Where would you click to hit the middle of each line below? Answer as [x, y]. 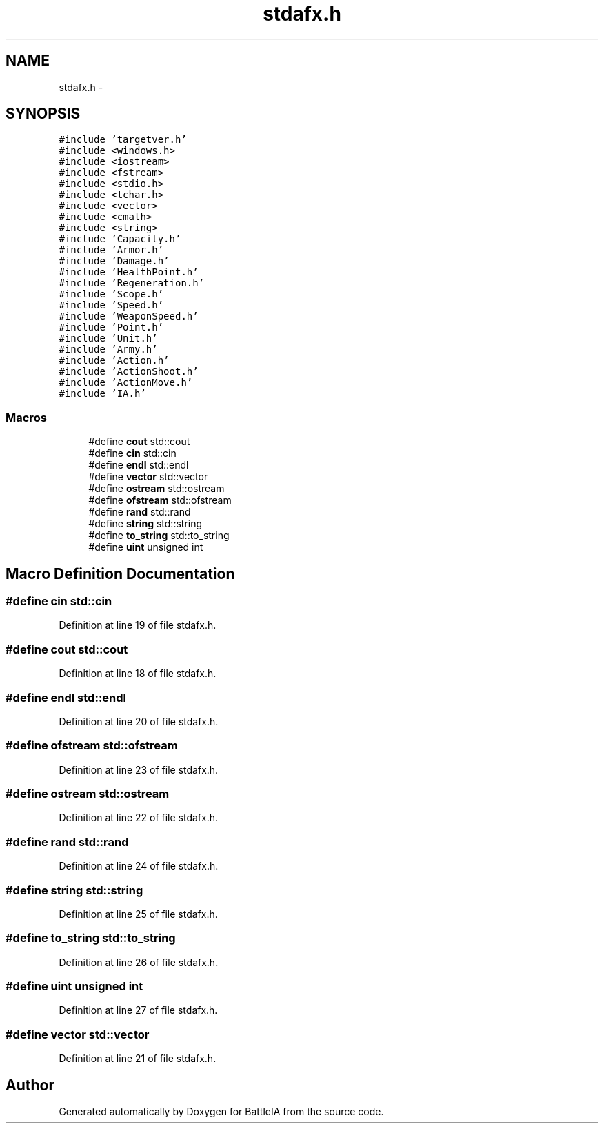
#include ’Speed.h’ [111, 305]
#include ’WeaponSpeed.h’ [129, 316]
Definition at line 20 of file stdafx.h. [139, 721]
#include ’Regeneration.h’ [132, 283]
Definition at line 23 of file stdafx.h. [139, 769]
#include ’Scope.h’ [111, 294]
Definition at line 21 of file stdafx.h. [138, 1059]
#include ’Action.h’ [114, 361]
